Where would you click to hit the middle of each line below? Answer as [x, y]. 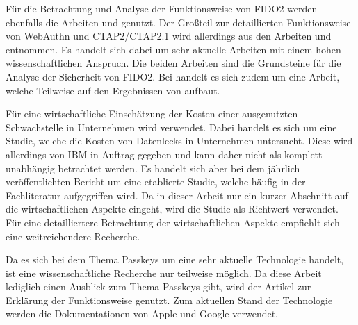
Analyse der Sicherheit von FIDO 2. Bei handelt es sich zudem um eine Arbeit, [173, 76]
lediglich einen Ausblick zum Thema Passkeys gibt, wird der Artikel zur [158, 286]
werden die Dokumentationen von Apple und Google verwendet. [142, 314]
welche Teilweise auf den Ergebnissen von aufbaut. [113, 90]
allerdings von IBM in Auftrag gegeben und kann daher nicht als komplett [164, 154]
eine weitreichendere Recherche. [73, 236]
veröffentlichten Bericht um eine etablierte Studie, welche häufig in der [156, 182]
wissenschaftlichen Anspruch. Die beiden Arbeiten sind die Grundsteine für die [173, 63]
